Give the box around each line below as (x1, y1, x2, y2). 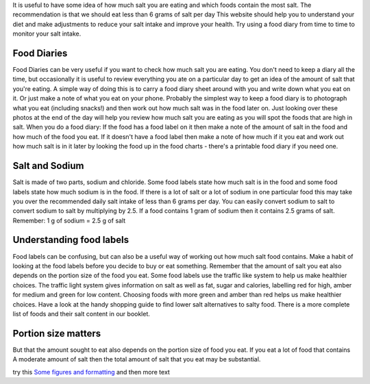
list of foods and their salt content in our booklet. (12, 309, 151, 318)
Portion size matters (12, 327, 101, 339)
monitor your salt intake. (12, 29, 82, 38)
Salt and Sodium (12, 160, 84, 172)
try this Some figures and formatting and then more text (12, 368, 171, 376)
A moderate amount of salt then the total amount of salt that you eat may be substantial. (12, 355, 261, 363)
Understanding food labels (12, 234, 129, 246)
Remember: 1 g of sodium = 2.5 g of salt (12, 216, 126, 225)
